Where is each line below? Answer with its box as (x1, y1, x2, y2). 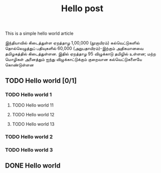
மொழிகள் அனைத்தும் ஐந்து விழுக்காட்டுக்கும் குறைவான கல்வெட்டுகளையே (5, 57, 142, 63)
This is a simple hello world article (5, 30, 74, 37)
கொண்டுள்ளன (5, 62, 34, 68)
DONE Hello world (5, 162, 61, 170)
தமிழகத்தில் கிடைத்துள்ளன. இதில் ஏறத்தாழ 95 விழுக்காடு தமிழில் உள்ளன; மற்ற (5, 51, 156, 57)
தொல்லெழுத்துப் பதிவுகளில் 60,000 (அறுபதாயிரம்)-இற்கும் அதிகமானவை (5, 45, 144, 51)
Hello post (61, 3, 104, 14)
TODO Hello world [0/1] (5, 76, 77, 85)
